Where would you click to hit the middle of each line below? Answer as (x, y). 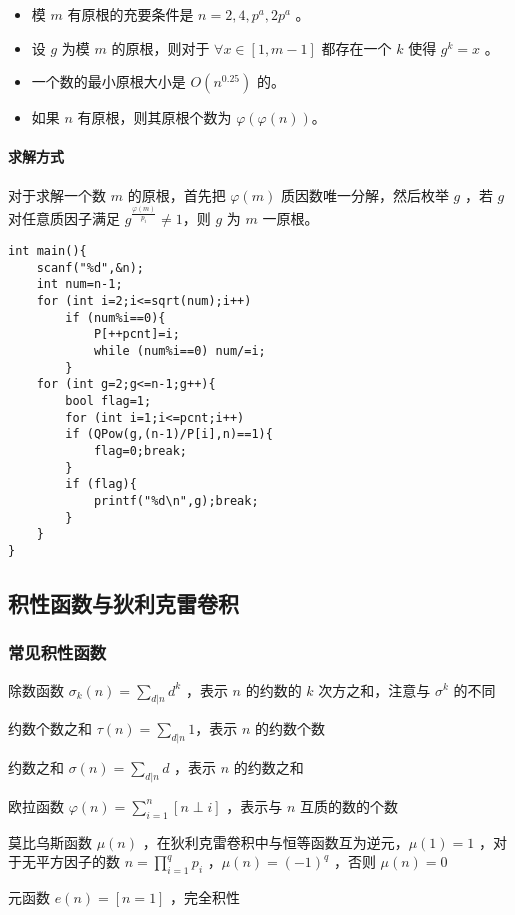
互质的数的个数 (349, 805)
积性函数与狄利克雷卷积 (123, 602)
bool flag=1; (108, 400)
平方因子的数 (77, 861)
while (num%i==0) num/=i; (179, 350)
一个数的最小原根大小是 (108, 81)
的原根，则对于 (160, 47)
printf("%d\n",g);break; (176, 500)
